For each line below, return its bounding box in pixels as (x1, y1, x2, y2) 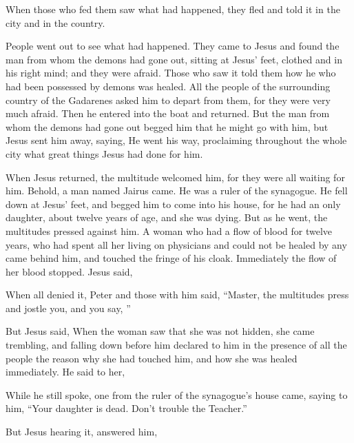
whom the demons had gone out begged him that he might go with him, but (6, 119, 329, 134)
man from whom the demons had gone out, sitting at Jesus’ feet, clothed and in (6, 52, 342, 66)
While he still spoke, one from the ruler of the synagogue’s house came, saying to (6, 387, 348, 402)
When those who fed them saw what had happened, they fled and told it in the (6, 2, 340, 16)
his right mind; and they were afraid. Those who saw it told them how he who (6, 65, 336, 80)
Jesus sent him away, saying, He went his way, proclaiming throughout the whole (6, 133, 347, 147)
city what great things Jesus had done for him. (6, 146, 203, 161)
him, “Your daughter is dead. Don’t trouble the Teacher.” (6, 401, 247, 415)
